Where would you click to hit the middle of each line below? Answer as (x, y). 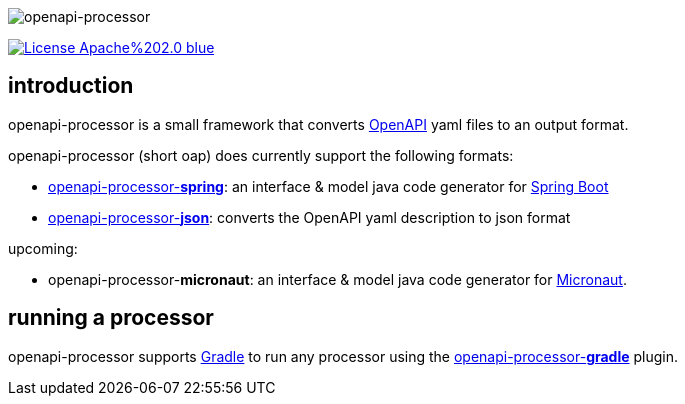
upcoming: (43, 248)
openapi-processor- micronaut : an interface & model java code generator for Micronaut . (337, 279)
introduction (71, 86)
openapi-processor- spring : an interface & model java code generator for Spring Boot (328, 186)
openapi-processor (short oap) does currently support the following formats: (261, 155)
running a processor (111, 318)
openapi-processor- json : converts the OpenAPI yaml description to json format (309, 217)
